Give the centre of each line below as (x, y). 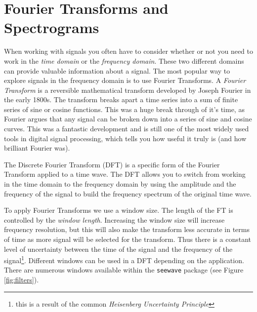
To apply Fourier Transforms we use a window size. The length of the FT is (119, 210)
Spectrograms (52, 27)
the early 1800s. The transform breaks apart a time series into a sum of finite (121, 99)
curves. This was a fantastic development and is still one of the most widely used (127, 129)
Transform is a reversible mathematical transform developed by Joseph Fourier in (128, 90)
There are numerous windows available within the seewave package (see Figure (124, 270)
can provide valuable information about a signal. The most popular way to (117, 70)
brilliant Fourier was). (37, 148)
